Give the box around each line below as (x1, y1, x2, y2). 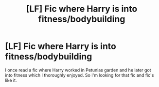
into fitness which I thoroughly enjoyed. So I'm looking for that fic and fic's (5, 72, 154, 78)
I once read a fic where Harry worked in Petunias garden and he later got (5, 67, 152, 73)
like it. (5, 77, 17, 83)
